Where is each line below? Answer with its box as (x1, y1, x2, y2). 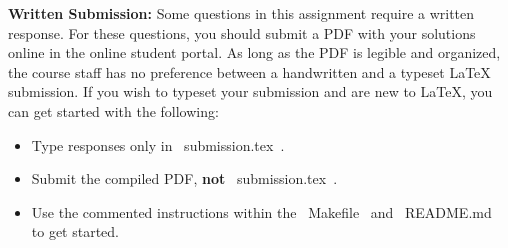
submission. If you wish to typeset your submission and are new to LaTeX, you (8, 81, 493, 102)
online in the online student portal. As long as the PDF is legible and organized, (8, 42, 501, 63)
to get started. (31, 221, 120, 242)
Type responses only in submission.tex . (31, 134, 285, 155)
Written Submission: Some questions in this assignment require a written (8, 3, 475, 23)
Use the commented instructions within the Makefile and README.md (31, 201, 492, 222)
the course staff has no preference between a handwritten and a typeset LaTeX (8, 61, 491, 82)
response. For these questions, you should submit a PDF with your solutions (8, 22, 476, 43)
